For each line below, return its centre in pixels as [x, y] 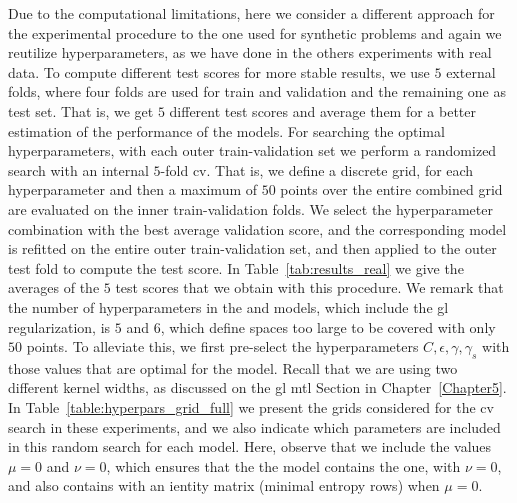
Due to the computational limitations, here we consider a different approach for [251, 13]
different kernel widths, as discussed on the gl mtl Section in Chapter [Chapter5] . [257, 387]
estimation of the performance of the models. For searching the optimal [226, 130]
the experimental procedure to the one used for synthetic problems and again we [255, 32]
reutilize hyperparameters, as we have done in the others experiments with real [250, 52]
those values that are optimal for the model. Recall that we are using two [233, 367]
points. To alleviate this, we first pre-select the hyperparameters [222, 346]
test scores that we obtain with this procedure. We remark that [309, 287]
